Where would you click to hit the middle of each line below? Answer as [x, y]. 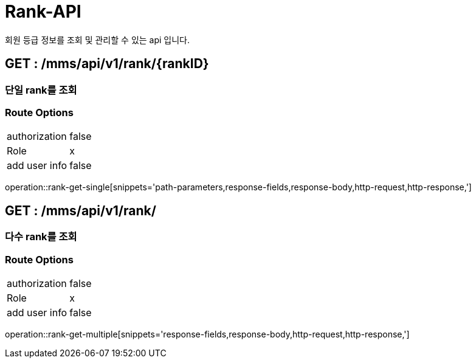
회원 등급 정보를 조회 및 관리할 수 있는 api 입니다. [98, 40]
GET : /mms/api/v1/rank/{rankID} [107, 64]
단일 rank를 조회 [41, 90]
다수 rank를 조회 [41, 237]
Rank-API [43, 12]
